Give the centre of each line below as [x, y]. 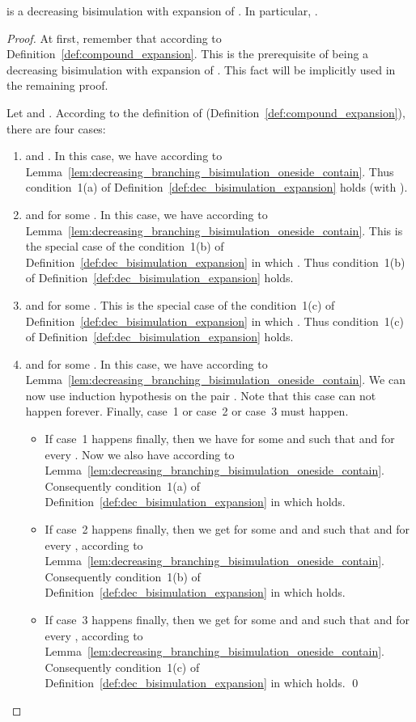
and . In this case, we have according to [124, 156]
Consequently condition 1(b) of [123, 576]
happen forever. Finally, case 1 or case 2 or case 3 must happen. [187, 411]
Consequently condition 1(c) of [122, 667]
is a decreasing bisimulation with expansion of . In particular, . [162, 11]
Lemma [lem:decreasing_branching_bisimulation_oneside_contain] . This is [214, 230]
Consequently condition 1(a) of [123, 486]
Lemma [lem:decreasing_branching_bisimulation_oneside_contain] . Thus [210, 171]
